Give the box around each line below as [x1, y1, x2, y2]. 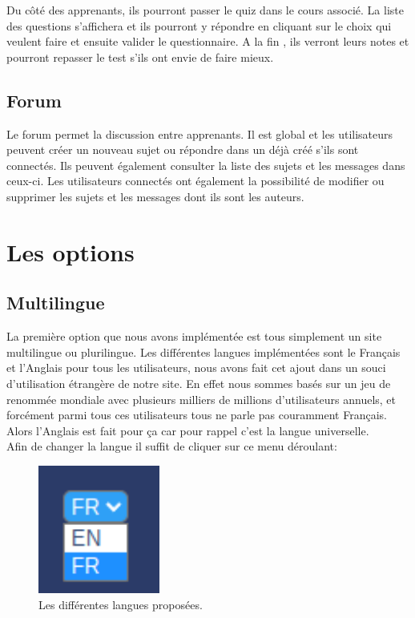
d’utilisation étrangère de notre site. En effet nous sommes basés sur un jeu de [6, 374, 391, 391]
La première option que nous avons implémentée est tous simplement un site [6, 328, 382, 345]
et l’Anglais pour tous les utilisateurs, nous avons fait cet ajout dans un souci [6, 359, 386, 376]
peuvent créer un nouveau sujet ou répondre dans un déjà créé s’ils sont [6, 141, 359, 158]
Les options [6, 235, 135, 268]
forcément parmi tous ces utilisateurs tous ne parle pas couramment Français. [6, 406, 387, 423]
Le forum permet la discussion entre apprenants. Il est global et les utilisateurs [6, 125, 393, 142]
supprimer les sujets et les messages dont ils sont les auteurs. [6, 188, 304, 204]
